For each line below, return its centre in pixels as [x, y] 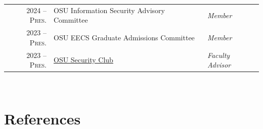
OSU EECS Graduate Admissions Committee [124, 37]
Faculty [218, 55]
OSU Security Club [83, 60]
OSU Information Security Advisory [109, 10]
